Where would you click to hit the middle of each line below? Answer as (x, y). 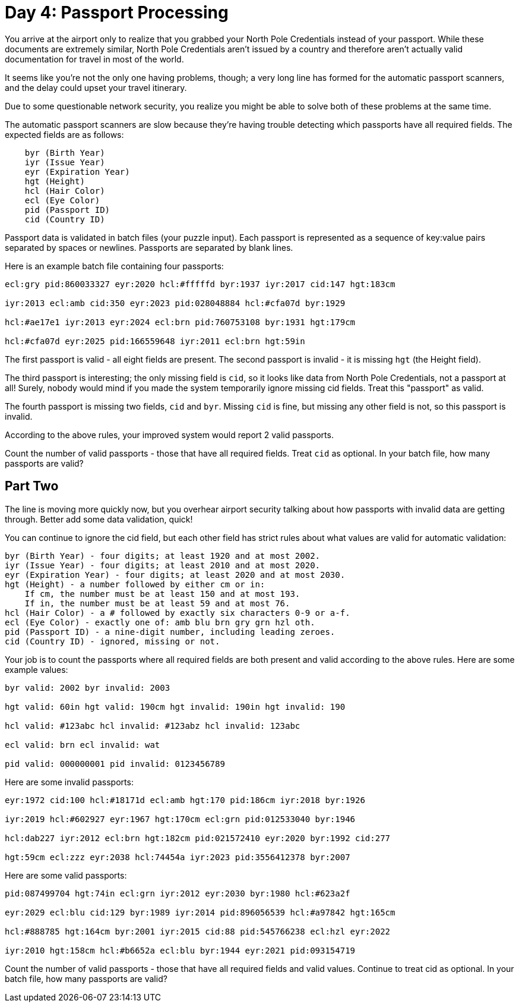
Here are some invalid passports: (69, 782)
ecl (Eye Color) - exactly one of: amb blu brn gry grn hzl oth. (160, 622)
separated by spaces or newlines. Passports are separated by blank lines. (149, 247)
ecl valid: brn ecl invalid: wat (83, 745)
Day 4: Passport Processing (117, 12)
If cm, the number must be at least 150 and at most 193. (162, 594)
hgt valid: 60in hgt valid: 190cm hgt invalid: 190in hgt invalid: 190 (175, 707)
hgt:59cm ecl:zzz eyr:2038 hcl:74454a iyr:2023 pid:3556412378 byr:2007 (178, 857)
